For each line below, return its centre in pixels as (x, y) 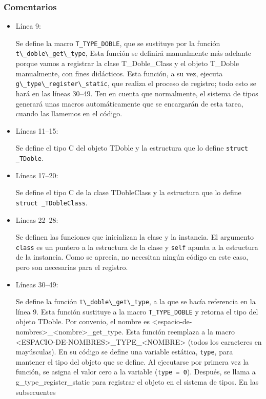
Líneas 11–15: (37, 130)
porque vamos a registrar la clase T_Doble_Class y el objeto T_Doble (127, 63)
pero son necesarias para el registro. (72, 267)
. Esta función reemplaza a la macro (178, 332)
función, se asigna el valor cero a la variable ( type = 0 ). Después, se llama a (136, 372)
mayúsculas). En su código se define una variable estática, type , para (124, 352)
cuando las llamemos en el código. (69, 113)
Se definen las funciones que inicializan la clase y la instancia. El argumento (135, 237)
